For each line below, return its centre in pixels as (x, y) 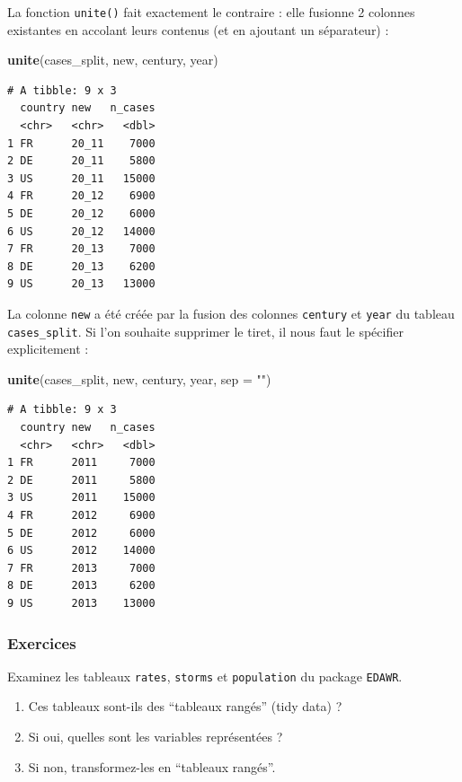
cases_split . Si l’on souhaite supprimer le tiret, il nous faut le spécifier (205, 331)
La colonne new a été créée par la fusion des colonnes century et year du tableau (231, 313)
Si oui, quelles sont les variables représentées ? (155, 737)
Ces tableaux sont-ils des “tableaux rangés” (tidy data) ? (185, 706)
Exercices (42, 642)
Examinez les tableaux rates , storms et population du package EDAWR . (205, 676)
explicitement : (48, 349)
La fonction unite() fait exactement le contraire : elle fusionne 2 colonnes (211, 12)
